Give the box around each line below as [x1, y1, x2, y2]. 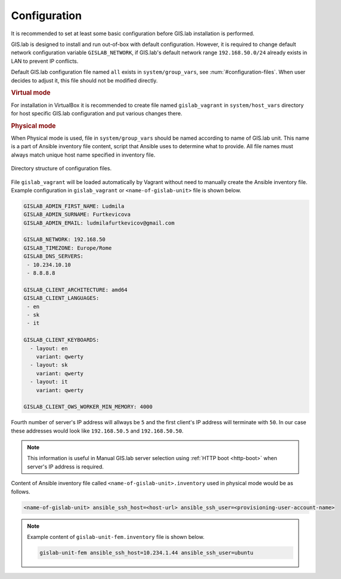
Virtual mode [11, 88, 51, 97]
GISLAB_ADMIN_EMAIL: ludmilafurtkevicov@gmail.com [23, 219, 175, 226]
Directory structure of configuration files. [11, 165, 112, 172]
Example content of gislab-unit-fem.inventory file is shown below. [27, 533, 205, 540]
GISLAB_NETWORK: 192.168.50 [23, 236, 106, 243]
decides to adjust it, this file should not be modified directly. [11, 76, 158, 84]
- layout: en [30, 345, 68, 352]
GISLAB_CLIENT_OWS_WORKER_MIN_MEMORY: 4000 [23, 403, 153, 410]
